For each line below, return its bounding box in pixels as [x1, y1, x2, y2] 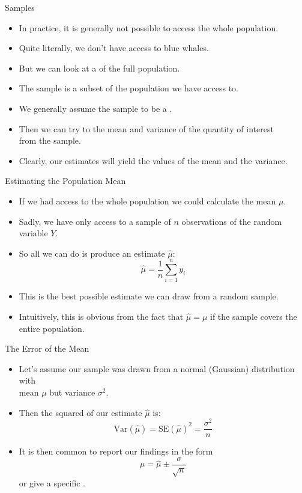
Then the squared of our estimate [19, 406, 142, 418]
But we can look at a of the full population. [19, 61, 180, 74]
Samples [5, 1, 35, 13]
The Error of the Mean [5, 342, 89, 355]
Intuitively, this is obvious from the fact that [19, 310, 184, 323]
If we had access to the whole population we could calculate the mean [19, 194, 276, 207]
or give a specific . [19, 476, 85, 489]
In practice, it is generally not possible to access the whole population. [19, 21, 279, 34]
